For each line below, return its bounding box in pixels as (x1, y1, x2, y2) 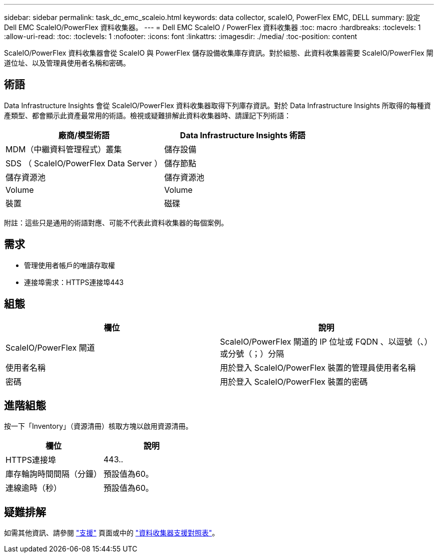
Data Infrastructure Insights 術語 (180, 130, 305, 140)
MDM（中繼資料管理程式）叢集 (5, 144, 122, 154)
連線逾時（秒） (5, 483, 62, 493)
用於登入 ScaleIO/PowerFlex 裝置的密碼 (220, 376, 368, 387)
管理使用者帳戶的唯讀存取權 (24, 260, 115, 269)
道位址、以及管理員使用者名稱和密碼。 (4, 59, 130, 67)
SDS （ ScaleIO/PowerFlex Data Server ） (5, 158, 162, 168)
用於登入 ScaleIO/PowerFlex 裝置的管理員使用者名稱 (220, 362, 416, 373)
